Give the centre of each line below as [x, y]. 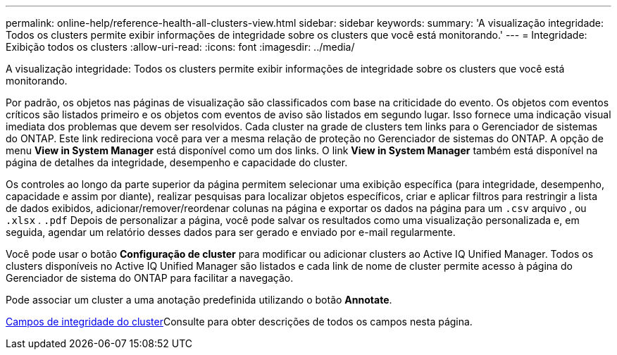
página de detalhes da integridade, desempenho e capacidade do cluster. [177, 162]
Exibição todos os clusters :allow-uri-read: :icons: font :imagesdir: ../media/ [180, 47]
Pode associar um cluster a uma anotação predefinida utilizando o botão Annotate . [199, 300]
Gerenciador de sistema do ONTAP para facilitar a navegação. [150, 278]
